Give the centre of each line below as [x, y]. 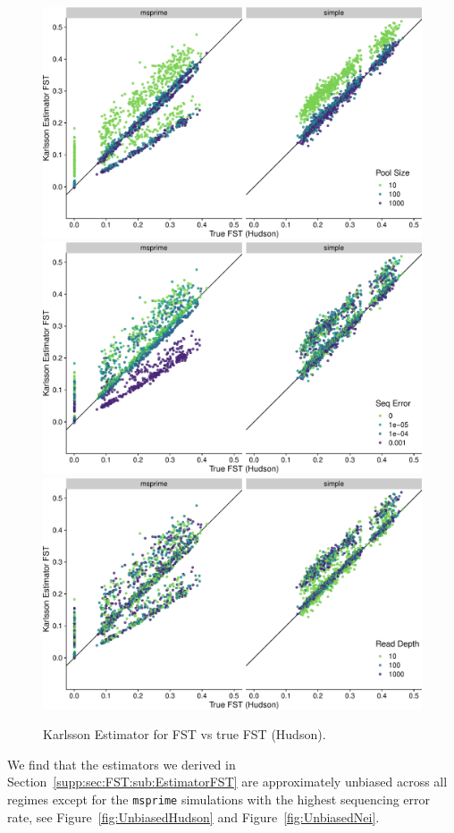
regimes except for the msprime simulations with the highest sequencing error [219, 799]
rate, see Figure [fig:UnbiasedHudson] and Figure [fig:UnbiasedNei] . [193, 816]
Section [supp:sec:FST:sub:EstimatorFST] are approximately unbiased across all [227, 782]
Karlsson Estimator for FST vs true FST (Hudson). [185, 734]
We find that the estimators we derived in [122, 764]
